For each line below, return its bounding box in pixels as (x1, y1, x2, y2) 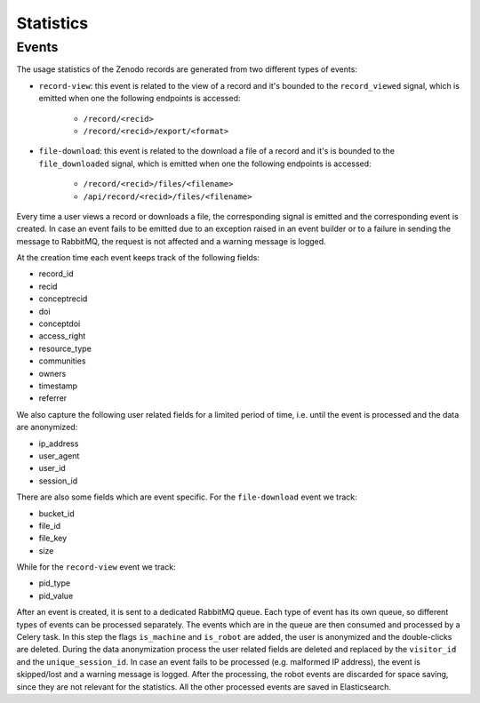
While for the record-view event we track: (16, 562, 177, 572)
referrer (38, 393, 68, 403)
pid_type (38, 578, 71, 588)
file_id (38, 520, 61, 531)
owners (38, 368, 67, 379)
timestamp (38, 380, 78, 391)
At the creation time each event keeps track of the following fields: (16, 252, 260, 263)
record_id (38, 268, 75, 279)
